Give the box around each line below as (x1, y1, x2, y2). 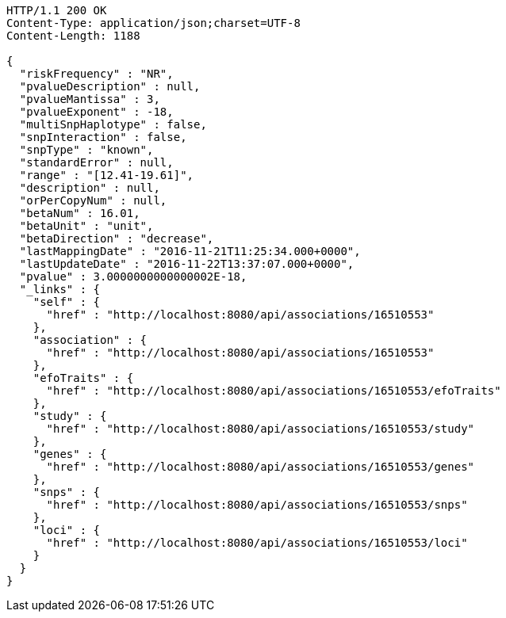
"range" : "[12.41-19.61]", (19, 169, 194, 181)
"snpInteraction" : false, (19, 131, 187, 143)
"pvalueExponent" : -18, (19, 105, 174, 118)
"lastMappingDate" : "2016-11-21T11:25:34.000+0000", (19, 245, 361, 257)
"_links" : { (19, 283, 101, 296)
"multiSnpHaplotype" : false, (19, 118, 207, 131)
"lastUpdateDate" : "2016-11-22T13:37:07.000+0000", (19, 257, 355, 270)
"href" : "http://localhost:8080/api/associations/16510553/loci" (46, 536, 468, 549)
